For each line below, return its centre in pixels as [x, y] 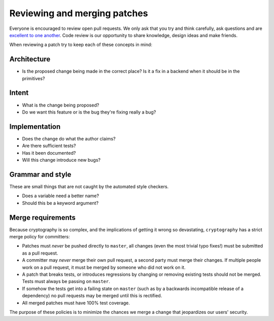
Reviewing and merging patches [79, 13]
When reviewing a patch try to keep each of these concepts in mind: [81, 45]
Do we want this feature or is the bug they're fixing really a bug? [89, 112]
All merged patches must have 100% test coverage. [76, 303]
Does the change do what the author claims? [69, 138]
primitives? [33, 78]
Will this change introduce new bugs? [61, 160]
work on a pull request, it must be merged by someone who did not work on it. [104, 267]
